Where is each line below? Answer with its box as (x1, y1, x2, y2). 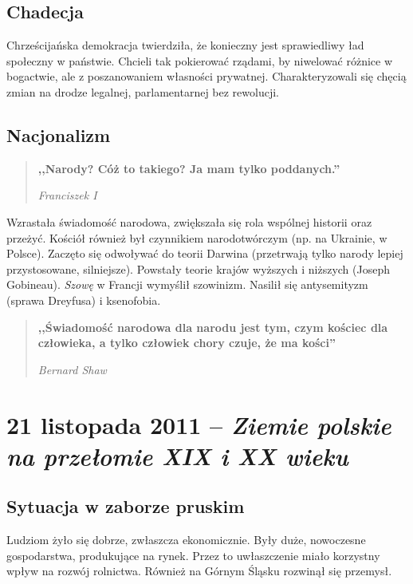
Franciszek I (37, 187, 97, 203)
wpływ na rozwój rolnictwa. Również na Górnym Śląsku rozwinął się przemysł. (6, 562, 392, 579)
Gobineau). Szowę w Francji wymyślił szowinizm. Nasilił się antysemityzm (6, 276, 368, 293)
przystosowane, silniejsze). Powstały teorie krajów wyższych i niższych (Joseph (6, 260, 390, 277)
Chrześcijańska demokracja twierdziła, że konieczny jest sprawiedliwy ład (6, 37, 364, 53)
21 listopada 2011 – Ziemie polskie (6, 408, 391, 441)
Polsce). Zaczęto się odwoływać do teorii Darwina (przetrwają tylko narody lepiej (6, 245, 403, 262)
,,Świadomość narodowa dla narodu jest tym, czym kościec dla (37, 318, 388, 335)
